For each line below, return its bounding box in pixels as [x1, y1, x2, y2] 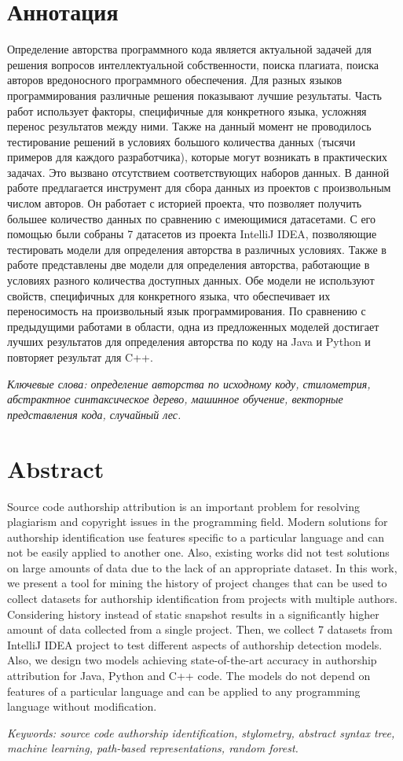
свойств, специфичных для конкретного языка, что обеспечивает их [7, 287, 331, 303]
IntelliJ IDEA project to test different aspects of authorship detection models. [7, 636, 383, 653]
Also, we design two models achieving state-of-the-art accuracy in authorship [7, 652, 377, 668]
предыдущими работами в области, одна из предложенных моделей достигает [7, 318, 379, 334]
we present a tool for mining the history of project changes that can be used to [7, 575, 387, 591]
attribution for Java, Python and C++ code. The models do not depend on [7, 667, 371, 684]
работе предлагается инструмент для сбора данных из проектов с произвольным [7, 179, 391, 196]
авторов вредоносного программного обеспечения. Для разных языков [7, 72, 343, 88]
